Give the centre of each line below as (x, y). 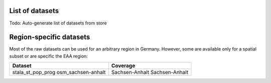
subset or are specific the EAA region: (48, 56)
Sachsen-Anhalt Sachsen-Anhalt (150, 72)
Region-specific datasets (50, 37)
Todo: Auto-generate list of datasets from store (58, 23)
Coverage (123, 66)
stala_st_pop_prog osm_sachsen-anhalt (59, 72)
